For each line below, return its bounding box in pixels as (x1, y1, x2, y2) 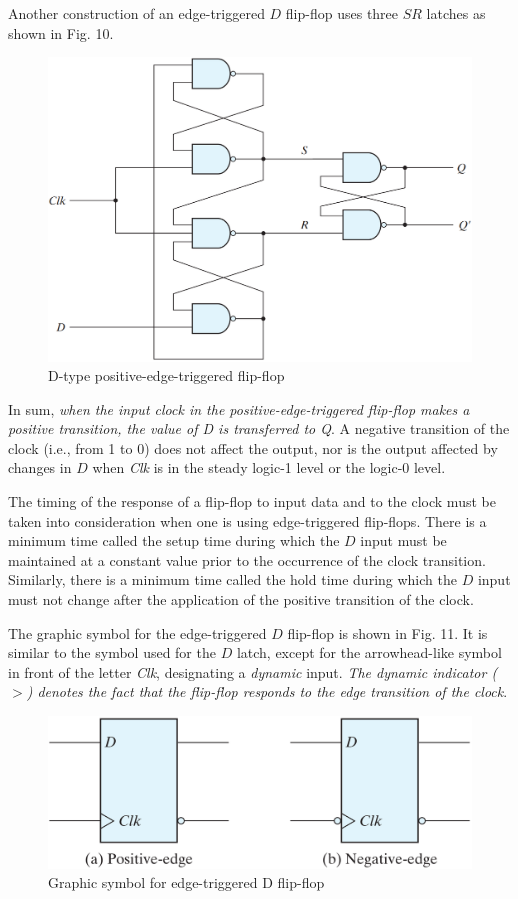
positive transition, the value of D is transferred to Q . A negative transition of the (8, 418, 510, 439)
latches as (426, 3, 486, 23)
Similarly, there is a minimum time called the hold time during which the (8, 569, 457, 590)
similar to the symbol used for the (8, 642, 216, 663)
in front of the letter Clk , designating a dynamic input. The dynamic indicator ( (8, 661, 498, 682)
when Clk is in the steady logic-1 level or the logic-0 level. (92, 457, 446, 478)
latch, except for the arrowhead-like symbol (236, 642, 502, 663)
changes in (8, 457, 72, 478)
